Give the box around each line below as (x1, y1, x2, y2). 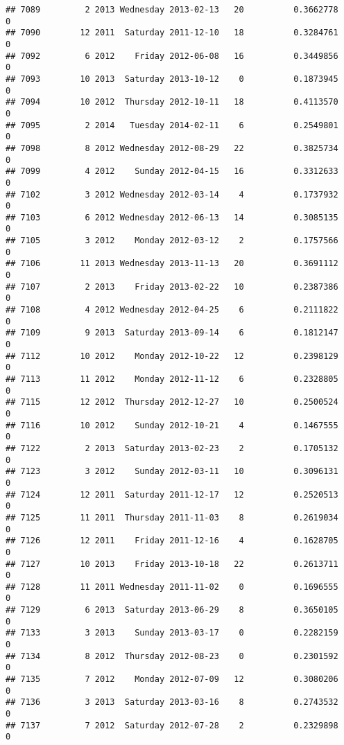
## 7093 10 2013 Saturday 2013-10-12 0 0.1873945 (6, 73, 338, 84)
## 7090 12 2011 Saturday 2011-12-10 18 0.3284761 (6, 28, 338, 38)
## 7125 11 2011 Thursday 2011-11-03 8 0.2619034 (6, 512, 338, 523)
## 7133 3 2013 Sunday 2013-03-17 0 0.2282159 (6, 628, 338, 638)
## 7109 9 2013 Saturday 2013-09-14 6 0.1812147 (6, 328, 338, 338)
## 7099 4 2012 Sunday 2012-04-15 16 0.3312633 (6, 166, 338, 177)
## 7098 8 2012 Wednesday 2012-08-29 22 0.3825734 (6, 143, 338, 153)
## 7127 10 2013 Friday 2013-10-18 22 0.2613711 (6, 559, 338, 569)
